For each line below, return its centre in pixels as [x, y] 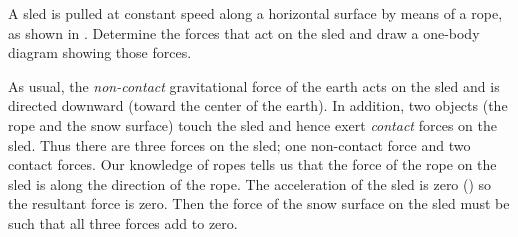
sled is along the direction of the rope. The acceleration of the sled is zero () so [250, 183]
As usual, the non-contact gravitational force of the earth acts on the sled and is [254, 85]
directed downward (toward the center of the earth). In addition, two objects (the [258, 105]
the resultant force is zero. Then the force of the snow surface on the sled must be [259, 203]
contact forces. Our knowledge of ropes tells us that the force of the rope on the [252, 164]
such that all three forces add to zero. [123, 222]
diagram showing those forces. [100, 52]
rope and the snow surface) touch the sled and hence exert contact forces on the [252, 124]
